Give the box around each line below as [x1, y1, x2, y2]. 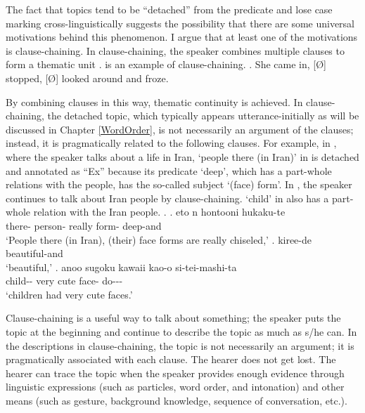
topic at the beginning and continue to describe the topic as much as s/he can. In [6, 324, 357, 339]
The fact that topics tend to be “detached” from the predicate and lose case [6, 2, 333, 16]
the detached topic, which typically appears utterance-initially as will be [47, 108, 359, 123]
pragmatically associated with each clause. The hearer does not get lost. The [6, 352, 336, 367]
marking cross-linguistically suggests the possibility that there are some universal [6, 15, 355, 30]
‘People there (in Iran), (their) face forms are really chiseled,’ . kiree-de [6, 232, 312, 247]
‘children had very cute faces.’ [6, 287, 133, 301]
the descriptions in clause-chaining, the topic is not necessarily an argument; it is [6, 338, 354, 353]
